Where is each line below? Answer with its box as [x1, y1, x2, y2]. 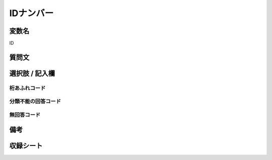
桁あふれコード [9, 85, 46, 92]
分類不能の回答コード [9, 98, 61, 105]
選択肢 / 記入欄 [9, 69, 55, 77]
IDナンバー [9, 8, 54, 19]
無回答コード [9, 111, 41, 118]
